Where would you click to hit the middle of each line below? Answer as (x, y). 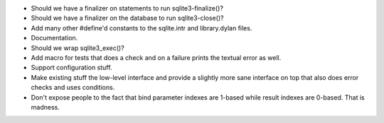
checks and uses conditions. (73, 88)
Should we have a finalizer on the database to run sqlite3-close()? (127, 18)
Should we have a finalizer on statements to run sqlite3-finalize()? (127, 8)
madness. (45, 107)
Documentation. (54, 38)
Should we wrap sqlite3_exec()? (78, 48)
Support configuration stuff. (71, 68)
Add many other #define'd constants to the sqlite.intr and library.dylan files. (142, 28)
